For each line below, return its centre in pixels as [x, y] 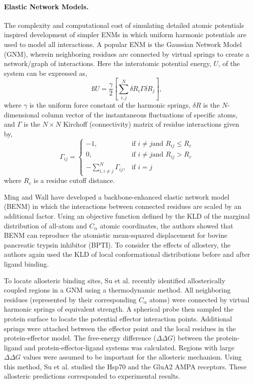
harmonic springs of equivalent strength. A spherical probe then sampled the [119, 309]
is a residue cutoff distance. [74, 180]
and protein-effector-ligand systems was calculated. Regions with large [129, 347]
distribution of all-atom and [46, 225]
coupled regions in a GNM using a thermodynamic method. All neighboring [117, 290]
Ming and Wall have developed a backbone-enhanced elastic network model [117, 196]
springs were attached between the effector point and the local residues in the [120, 328]
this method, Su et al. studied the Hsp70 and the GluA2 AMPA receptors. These [125, 366]
